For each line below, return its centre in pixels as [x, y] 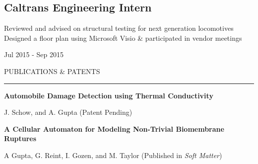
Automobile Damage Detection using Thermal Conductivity [109, 95]
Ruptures [20, 138]
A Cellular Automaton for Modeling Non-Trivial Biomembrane [114, 128]
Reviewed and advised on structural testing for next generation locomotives [119, 28]
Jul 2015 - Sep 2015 [34, 54]
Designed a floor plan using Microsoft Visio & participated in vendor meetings [123, 38]
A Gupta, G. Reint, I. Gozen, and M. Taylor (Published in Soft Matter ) [113, 155]
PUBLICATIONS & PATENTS [52, 71]
